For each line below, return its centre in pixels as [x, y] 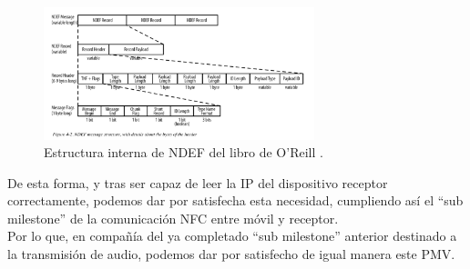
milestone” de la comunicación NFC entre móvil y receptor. [173, 218]
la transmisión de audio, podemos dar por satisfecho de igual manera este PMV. [231, 254]
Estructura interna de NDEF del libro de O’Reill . [184, 152]
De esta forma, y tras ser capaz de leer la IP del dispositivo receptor [198, 182]
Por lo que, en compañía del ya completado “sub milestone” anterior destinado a [232, 236]
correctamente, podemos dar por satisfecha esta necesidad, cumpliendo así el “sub [235, 200]
